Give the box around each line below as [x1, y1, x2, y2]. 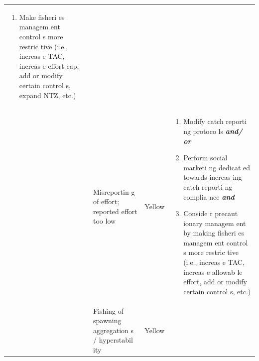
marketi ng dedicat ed [183, 162, 250, 172]
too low [93, 216, 116, 226]
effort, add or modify [183, 276, 247, 287]
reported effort [93, 206, 137, 216]
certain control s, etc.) [183, 286, 251, 296]
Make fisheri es [19, 11, 65, 22]
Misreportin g [93, 186, 135, 197]
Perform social [183, 152, 228, 163]
